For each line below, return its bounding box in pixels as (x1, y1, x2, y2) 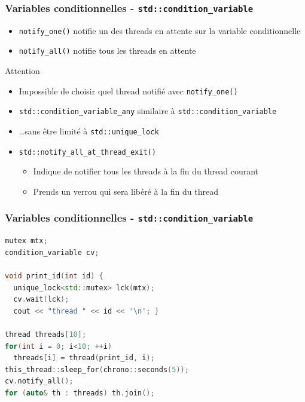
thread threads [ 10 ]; (5, 330, 87, 339)
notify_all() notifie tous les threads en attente (19, 44, 196, 57)
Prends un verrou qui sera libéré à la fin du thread (33, 185, 218, 197)
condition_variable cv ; (5, 248, 99, 257)
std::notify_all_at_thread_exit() (19, 148, 156, 156)
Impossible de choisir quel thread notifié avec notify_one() (19, 84, 238, 97)
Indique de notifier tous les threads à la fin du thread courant (33, 165, 259, 177)
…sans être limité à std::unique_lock (19, 125, 159, 137)
